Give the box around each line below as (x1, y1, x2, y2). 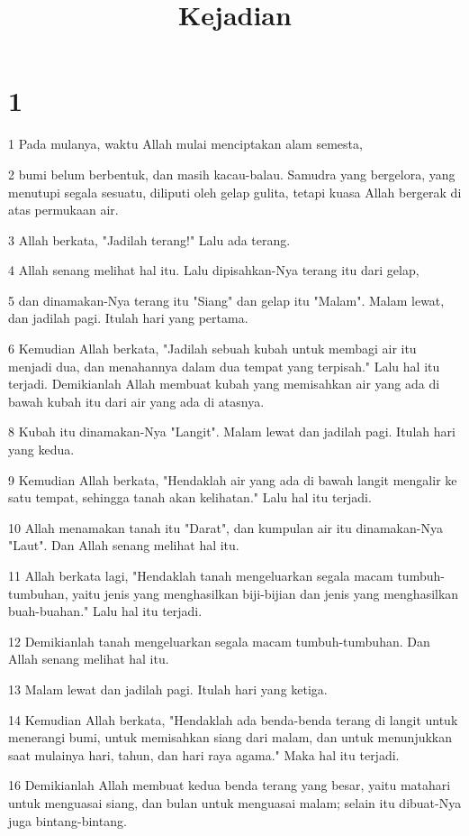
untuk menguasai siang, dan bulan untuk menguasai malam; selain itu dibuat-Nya (8, 793, 462, 812)
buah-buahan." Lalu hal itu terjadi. (8, 602, 203, 620)
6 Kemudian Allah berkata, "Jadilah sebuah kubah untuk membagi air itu (8, 339, 417, 358)
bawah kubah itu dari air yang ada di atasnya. (8, 391, 265, 410)
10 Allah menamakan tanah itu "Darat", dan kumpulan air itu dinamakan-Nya (8, 518, 443, 537)
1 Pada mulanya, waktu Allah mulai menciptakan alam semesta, (8, 134, 363, 153)
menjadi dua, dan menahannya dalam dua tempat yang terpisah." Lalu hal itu (8, 356, 440, 375)
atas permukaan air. (8, 200, 119, 219)
